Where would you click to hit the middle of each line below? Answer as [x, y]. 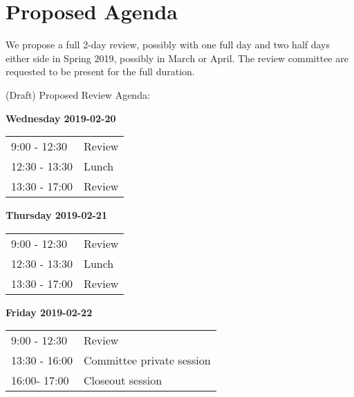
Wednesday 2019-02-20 [61, 118]
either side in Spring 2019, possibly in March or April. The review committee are [177, 58]
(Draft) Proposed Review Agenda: [78, 94]
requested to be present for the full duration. [100, 71]
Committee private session [147, 360]
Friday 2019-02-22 [49, 312]
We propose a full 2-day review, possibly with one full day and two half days [168, 45]
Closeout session [123, 380]
